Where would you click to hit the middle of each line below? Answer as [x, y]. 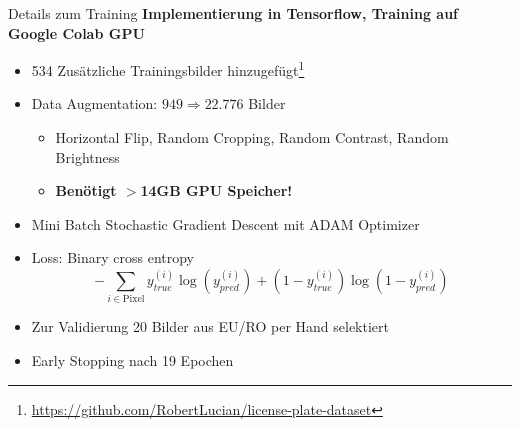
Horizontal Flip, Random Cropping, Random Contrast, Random [252, 137]
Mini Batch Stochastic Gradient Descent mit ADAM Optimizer [225, 223]
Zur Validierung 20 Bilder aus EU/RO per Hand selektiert [210, 326]
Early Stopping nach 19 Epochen [132, 359]
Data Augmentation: [94, 103]
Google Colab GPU [76, 32]
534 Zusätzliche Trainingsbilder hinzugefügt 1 [168, 68]
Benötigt [86, 190]
